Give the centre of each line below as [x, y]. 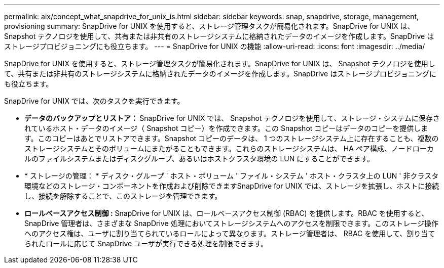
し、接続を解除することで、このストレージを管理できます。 [123, 196]
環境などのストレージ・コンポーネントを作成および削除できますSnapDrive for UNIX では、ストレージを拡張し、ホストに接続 [232, 186]
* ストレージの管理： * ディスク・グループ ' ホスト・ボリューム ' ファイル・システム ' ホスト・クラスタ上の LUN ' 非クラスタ [232, 176]
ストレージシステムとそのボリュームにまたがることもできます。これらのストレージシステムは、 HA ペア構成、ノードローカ [229, 148]
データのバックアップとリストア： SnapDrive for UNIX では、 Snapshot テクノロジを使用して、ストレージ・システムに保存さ [232, 118]
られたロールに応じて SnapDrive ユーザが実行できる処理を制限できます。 [146, 243]
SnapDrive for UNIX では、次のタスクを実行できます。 [94, 101]
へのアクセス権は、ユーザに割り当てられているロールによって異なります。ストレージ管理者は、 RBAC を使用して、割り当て [230, 233]
